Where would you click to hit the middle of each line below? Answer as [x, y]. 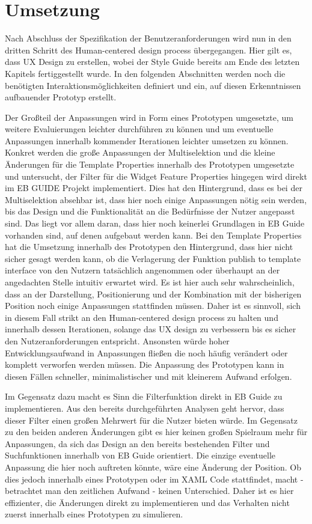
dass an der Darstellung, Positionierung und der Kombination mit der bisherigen [153, 294]
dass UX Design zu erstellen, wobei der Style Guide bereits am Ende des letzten [152, 62]
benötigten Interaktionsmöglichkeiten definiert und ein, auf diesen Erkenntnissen [153, 85]
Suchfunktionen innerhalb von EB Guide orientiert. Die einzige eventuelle [140, 455]
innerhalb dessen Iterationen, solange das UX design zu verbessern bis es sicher [151, 329]
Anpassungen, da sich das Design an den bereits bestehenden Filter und [137, 443]
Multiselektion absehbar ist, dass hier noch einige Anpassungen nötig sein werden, [156, 199]
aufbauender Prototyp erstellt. [61, 97]
